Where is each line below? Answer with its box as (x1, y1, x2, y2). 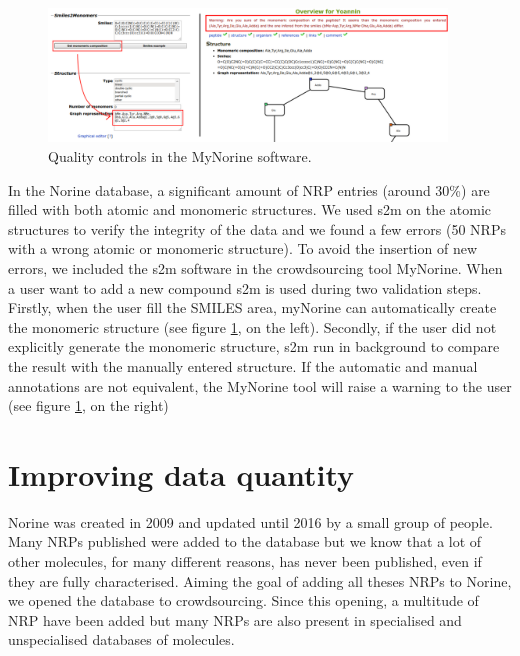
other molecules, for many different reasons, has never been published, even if (8, 551, 482, 571)
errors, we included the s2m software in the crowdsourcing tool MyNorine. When (8, 257, 503, 278)
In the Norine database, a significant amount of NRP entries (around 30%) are (8, 179, 490, 200)
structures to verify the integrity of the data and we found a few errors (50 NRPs (8, 218, 506, 239)
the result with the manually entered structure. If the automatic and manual (8, 355, 478, 376)
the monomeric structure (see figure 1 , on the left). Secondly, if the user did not (8, 316, 497, 337)
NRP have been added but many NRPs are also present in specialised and (8, 609, 462, 630)
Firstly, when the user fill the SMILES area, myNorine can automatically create (8, 297, 497, 318)
